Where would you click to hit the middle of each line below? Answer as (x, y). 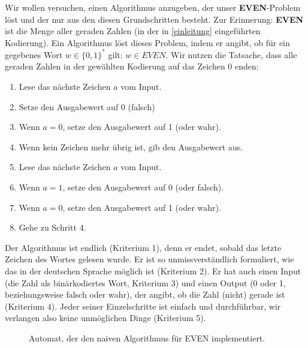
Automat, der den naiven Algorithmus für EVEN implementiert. (147, 338)
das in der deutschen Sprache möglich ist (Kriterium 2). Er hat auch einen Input (153, 271)
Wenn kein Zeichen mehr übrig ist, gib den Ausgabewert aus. (131, 146)
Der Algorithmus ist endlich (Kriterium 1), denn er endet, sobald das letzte (143, 247)
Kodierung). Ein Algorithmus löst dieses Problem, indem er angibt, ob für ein (147, 42)
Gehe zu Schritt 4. (52, 227)
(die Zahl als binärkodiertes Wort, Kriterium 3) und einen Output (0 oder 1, (145, 282)
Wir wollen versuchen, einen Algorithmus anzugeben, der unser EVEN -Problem (153, 7)
